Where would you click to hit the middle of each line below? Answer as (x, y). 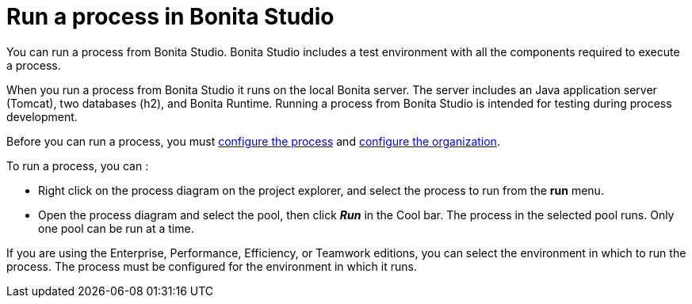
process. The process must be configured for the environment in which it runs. (212, 266)
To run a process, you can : (78, 165)
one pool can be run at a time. (116, 228)
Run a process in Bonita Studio (170, 17)
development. (42, 116)
